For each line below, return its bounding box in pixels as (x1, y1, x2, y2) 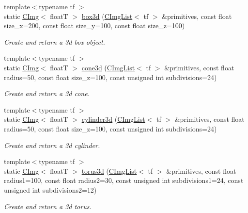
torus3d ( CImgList (81, 165, 137, 176)
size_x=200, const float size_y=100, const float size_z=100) (4, 20, 185, 31)
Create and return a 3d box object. (4, 36, 105, 47)
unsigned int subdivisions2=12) (4, 184, 97, 195)
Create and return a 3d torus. (4, 201, 92, 211)
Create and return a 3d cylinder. (4, 140, 100, 150)
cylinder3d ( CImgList (81, 114, 145, 124)
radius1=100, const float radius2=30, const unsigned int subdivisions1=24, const (4, 175, 244, 185)
